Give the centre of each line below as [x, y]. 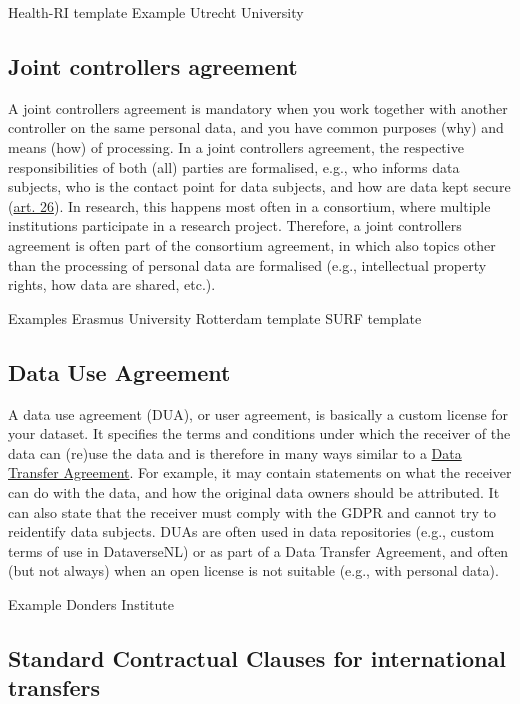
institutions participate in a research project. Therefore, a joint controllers [235, 225]
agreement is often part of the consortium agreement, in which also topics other [252, 244]
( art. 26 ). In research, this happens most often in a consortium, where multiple [249, 205]
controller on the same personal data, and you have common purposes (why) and [256, 127]
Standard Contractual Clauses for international [257, 657]
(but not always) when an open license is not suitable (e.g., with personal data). [253, 570]
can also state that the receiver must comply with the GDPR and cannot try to [252, 511]
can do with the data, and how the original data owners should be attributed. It [254, 491]
